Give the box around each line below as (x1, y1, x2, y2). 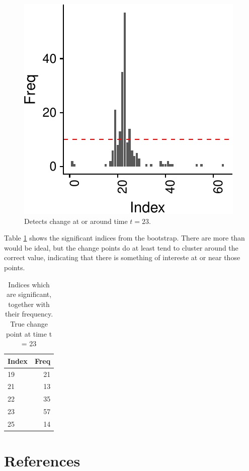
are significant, (7, 289, 52, 299)
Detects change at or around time (24, 215, 128, 226)
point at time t (6, 328, 52, 339)
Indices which (8, 279, 50, 289)
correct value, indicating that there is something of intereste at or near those (4, 252, 240, 263)
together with (8, 298, 50, 309)
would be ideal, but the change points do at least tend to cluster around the (4, 242, 238, 253)
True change (10, 318, 48, 329)
